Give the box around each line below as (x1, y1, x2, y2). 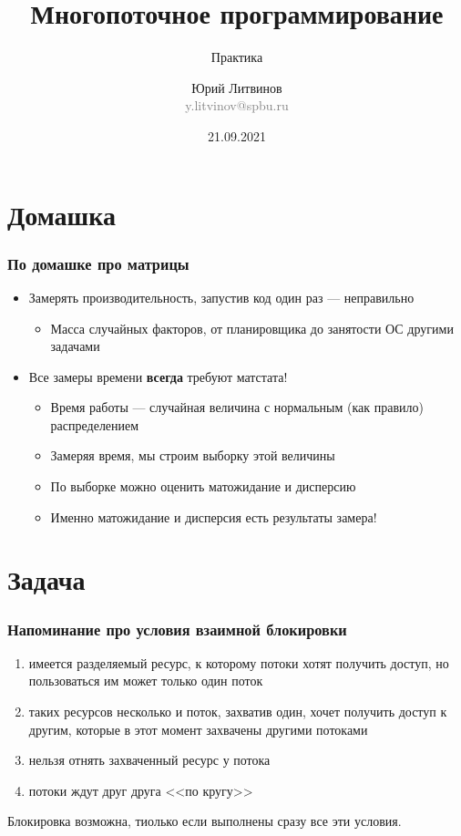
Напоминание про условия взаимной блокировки (7, 617, 347, 640)
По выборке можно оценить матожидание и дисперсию (50, 477, 356, 496)
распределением (50, 415, 139, 434)
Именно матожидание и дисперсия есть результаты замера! (50, 507, 377, 526)
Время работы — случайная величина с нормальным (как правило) (50, 397, 424, 417)
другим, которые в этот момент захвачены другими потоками (28, 719, 368, 738)
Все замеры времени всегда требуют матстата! (28, 366, 288, 386)
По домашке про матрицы (7, 252, 190, 274)
